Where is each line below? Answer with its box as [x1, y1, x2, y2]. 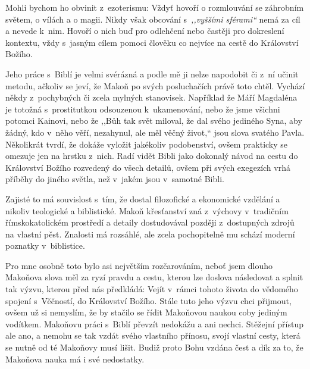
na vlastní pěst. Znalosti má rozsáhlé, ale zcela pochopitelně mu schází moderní [5, 227, 295, 240]
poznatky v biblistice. [5, 239, 85, 252]
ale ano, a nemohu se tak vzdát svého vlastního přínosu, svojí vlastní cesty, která [5, 329, 300, 342]
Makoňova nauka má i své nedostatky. [5, 352, 145, 365]
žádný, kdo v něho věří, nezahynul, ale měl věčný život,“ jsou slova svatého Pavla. [5, 126, 305, 138]
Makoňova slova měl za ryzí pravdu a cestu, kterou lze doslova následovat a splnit [5, 271, 303, 283]
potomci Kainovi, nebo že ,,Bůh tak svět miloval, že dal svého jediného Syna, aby [5, 114, 302, 127]
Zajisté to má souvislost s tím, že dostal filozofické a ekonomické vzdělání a [5, 192, 280, 205]
